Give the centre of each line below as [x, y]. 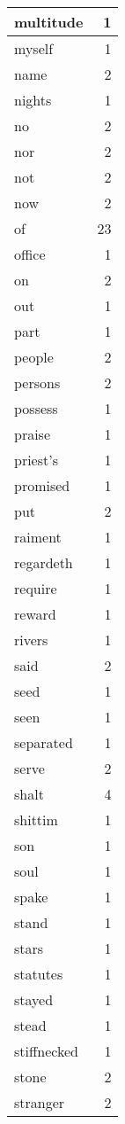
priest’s [37, 460]
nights [33, 100]
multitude [49, 22]
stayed [34, 999]
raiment [38, 537]
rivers [31, 640]
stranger [40, 1102]
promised [42, 485]
